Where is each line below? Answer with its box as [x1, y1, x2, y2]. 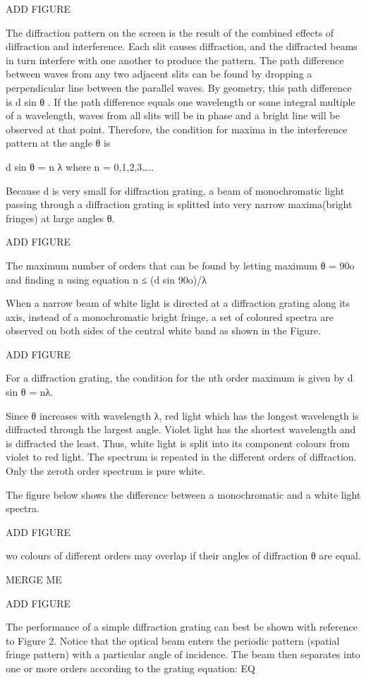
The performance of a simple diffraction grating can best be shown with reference [6, 619, 358, 634]
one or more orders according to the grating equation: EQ [6, 660, 256, 675]
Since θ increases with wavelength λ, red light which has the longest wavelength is [6, 408, 359, 423]
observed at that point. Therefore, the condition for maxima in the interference [6, 121, 348, 136]
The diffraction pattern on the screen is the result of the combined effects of [6, 25, 334, 40]
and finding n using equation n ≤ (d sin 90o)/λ [6, 272, 207, 286]
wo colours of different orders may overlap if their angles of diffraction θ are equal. [6, 548, 361, 563]
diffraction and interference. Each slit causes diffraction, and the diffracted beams [6, 39, 358, 54]
